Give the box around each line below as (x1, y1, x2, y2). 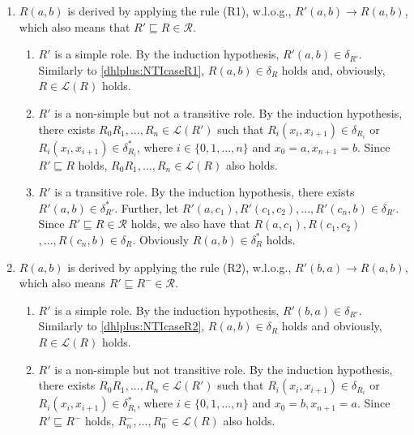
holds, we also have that (130, 215, 250, 232)
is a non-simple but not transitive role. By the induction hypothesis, (54, 360, 393, 377)
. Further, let (114, 199, 179, 216)
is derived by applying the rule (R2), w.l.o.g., (67, 258, 292, 275)
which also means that (19, 18, 130, 35)
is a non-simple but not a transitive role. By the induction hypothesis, (54, 104, 403, 121)
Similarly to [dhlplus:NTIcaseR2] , (38, 317, 205, 334)
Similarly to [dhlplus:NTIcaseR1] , (38, 61, 205, 78)
